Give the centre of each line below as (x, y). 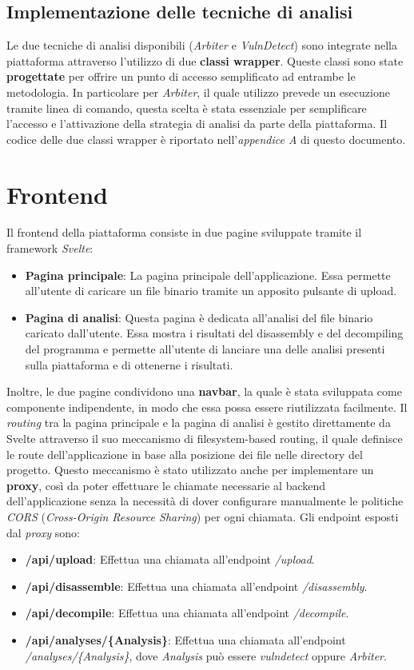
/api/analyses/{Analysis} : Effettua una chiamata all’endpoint (185, 639)
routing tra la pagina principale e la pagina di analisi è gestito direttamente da (199, 423)
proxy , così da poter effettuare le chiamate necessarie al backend (166, 485)
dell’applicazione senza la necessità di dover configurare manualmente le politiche (205, 501)
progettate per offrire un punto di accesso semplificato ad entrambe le (181, 76)
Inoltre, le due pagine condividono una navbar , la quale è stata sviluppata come (204, 391)
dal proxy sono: (44, 532)
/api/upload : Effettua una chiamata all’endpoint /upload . (170, 559)
